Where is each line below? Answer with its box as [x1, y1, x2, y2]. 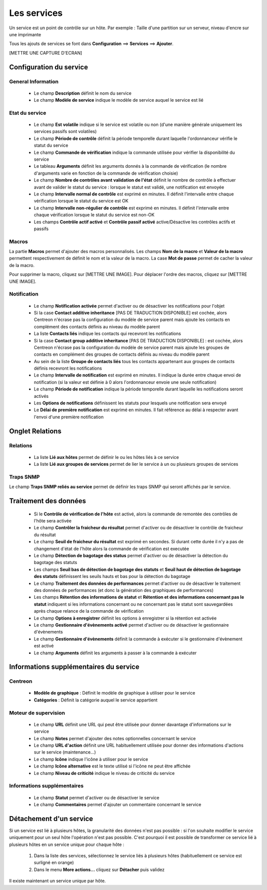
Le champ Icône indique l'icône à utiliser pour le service [34, 756, 148, 762]
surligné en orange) [34, 860, 74, 866]
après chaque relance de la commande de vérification [34, 608, 144, 614]
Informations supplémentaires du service [9, 663, 139, 671]
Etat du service [9, 109, 46, 116]
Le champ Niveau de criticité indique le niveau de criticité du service [34, 770, 175, 776]
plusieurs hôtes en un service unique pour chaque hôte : [9, 841, 125, 847]
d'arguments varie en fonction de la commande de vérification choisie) [34, 170, 178, 176]
